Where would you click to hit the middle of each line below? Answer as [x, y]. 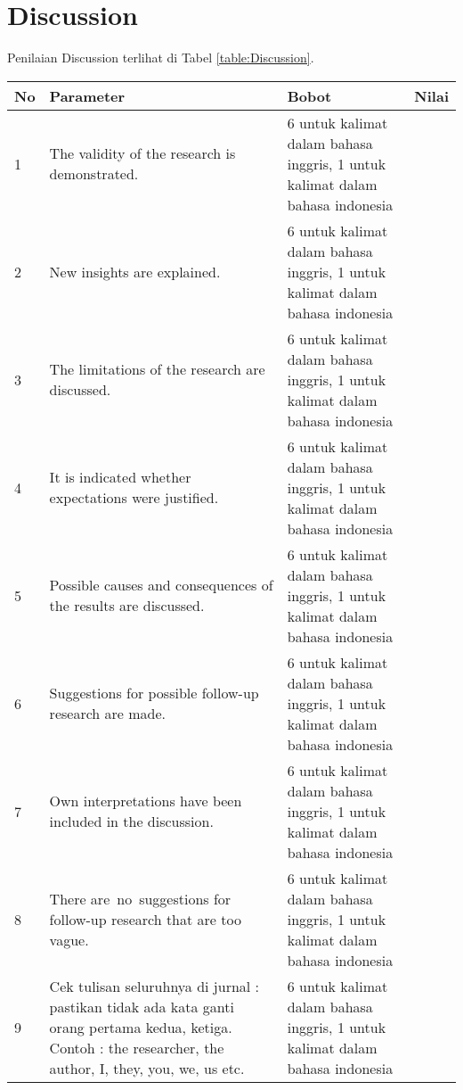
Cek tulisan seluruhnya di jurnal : [154, 986]
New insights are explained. [135, 271]
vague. [69, 939]
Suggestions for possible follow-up [154, 693]
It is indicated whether [120, 477]
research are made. [108, 714]
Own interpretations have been [146, 801]
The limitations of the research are [157, 369]
